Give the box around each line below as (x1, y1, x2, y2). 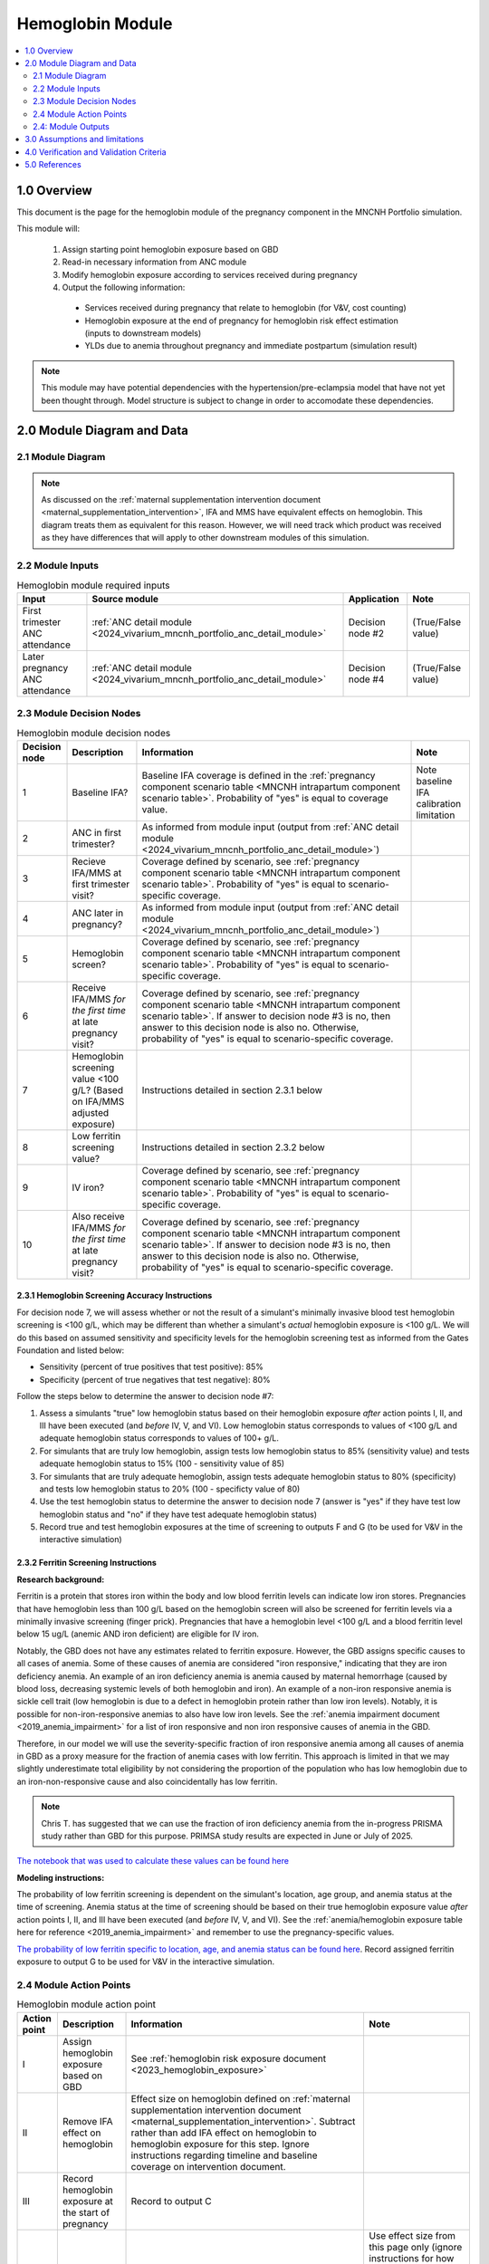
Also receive (72, 1210, 126, 1223)
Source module (91, 592, 158, 605)
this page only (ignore (369, 2240, 463, 2253)
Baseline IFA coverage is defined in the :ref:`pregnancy (141, 769, 376, 782)
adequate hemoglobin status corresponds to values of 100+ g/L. (39, 1433, 280, 1444)
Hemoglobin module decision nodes (16, 726, 171, 739)
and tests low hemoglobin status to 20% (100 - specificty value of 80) (39, 1483, 301, 1494)
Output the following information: (62, 282, 186, 293)
